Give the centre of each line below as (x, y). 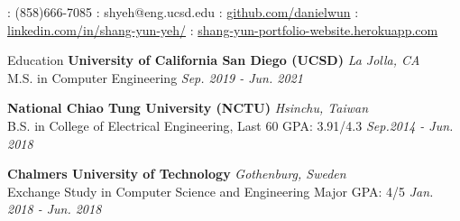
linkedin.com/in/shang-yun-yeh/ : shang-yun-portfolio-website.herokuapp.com (223, 29)
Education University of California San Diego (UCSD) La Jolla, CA (214, 60)
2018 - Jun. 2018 (55, 209)
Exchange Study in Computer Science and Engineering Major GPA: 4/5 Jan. (221, 191)
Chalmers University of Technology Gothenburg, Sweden (177, 174)
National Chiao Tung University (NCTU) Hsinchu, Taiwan (188, 108)
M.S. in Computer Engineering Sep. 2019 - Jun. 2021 (155, 77)
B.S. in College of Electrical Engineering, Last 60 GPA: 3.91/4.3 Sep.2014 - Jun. (230, 125)
